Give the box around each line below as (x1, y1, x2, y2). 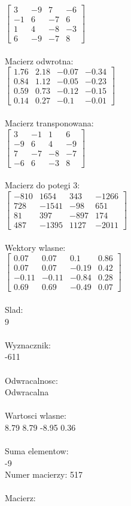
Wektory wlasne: (5, 241, 66, 253)
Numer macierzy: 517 (5, 468, 83, 481)
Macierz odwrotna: (5, 54, 74, 67)
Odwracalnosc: (5, 374, 58, 386)
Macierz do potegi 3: (5, 179, 80, 191)
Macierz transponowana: (5, 117, 94, 129)
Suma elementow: (5, 445, 69, 457)
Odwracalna (5, 386, 49, 398)
